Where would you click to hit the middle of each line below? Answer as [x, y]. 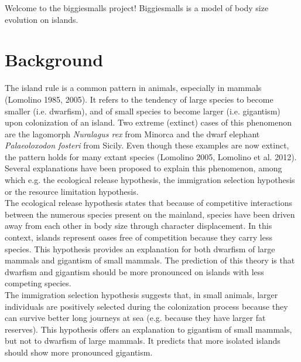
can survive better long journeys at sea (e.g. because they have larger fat [135, 318]
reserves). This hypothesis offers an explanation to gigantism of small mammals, [148, 329]
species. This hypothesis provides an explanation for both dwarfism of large [140, 248]
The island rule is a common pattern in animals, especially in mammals [133, 88]
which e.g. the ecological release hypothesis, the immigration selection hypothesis [150, 180]
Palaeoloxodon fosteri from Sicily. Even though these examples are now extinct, [147, 145]
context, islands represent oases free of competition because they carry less [138, 237]
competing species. [38, 283]
